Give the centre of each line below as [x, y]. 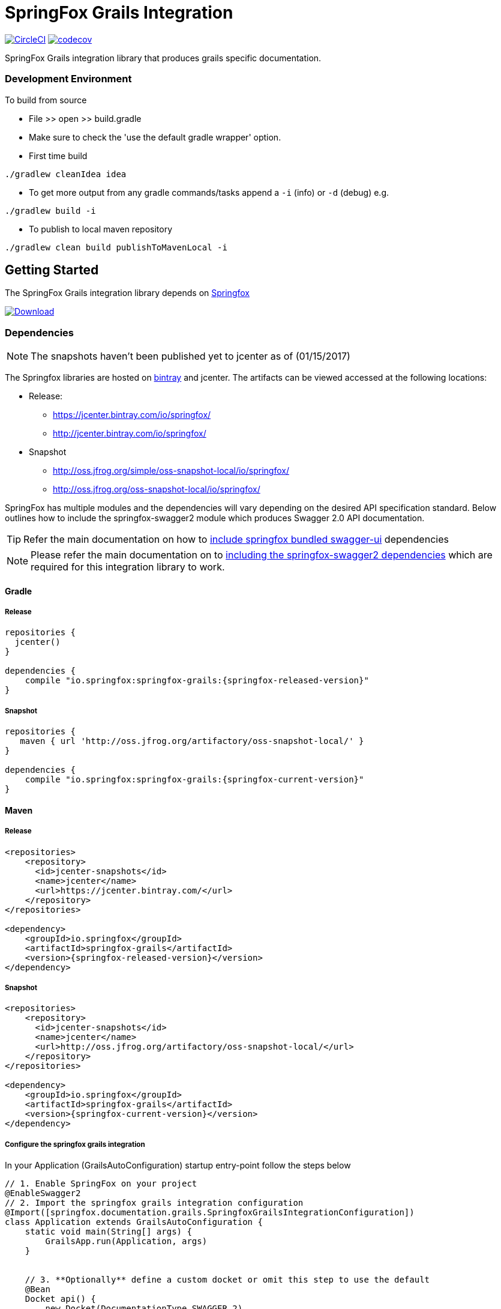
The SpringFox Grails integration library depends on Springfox [127, 293]
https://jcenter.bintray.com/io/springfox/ [132, 415]
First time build [58, 156]
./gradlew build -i [50, 210]
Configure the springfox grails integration [75, 1144]
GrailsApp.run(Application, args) [126, 1241]
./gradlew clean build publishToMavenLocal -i [116, 247]
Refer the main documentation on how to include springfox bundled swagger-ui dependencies [236, 540]
